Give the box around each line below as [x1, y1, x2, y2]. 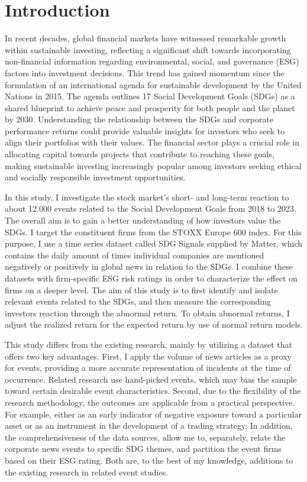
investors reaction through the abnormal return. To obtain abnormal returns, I [5, 306, 290, 319]
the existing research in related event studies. [5, 465, 169, 478]
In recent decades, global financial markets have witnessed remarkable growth [5, 32, 286, 44]
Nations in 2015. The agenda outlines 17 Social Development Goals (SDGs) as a [5, 90, 295, 102]
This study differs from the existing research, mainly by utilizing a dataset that [5, 338, 292, 350]
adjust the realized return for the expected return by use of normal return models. [5, 318, 303, 331]
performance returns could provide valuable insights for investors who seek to [5, 124, 285, 137]
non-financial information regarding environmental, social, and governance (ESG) [5, 55, 299, 67]
